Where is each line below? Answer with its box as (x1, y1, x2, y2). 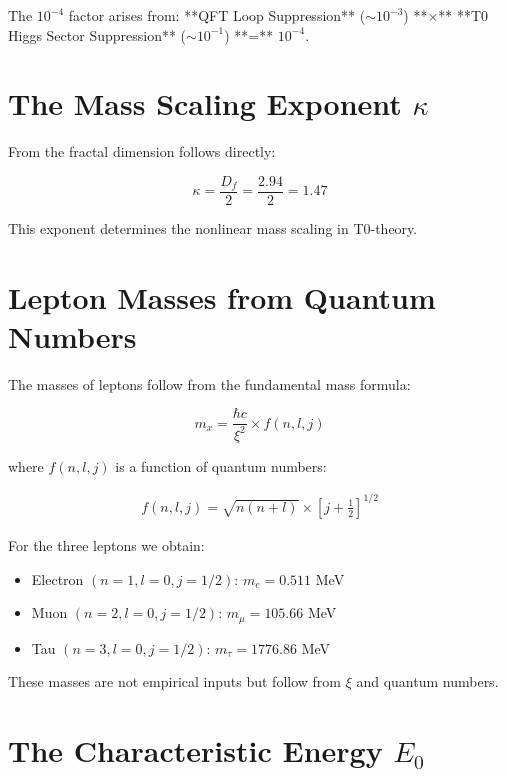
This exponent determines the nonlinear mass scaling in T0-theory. (8, 217, 418, 238)
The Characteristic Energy (8, 730, 383, 771)
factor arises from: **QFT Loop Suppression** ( (68, 5, 366, 25)
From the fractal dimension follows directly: (8, 141, 276, 162)
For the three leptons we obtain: (8, 535, 205, 555)
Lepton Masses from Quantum (8, 276, 436, 317)
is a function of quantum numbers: (115, 455, 327, 476)
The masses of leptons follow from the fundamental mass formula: (8, 373, 411, 394)
